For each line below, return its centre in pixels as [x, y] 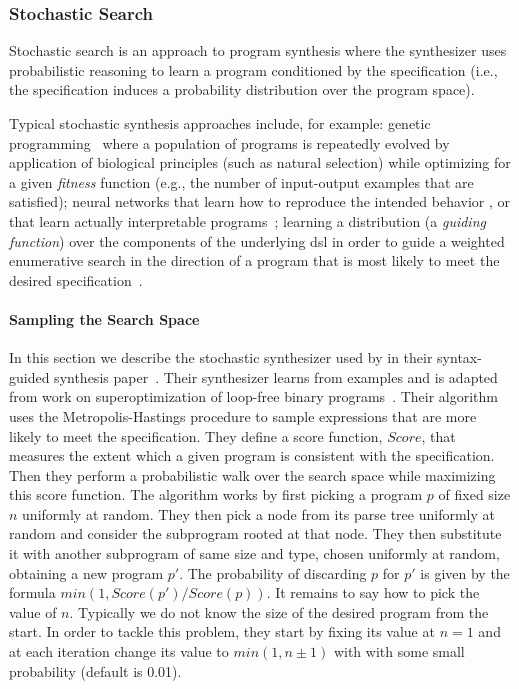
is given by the [465, 572]
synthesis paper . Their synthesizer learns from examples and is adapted [276, 376]
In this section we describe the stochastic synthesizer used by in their [221, 357]
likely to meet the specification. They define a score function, [196, 435]
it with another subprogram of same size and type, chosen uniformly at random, [254, 553]
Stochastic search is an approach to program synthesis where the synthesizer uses [258, 50]
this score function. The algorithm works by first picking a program [216, 494]
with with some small [399, 651]
